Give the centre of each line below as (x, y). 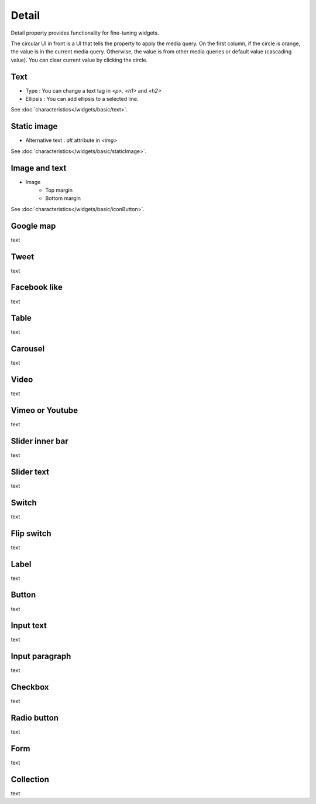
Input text (29, 625)
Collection (30, 779)
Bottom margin (63, 198)
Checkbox (30, 687)
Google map (33, 226)
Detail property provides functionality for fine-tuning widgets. (85, 33)
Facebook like (37, 287)
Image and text (39, 168)
